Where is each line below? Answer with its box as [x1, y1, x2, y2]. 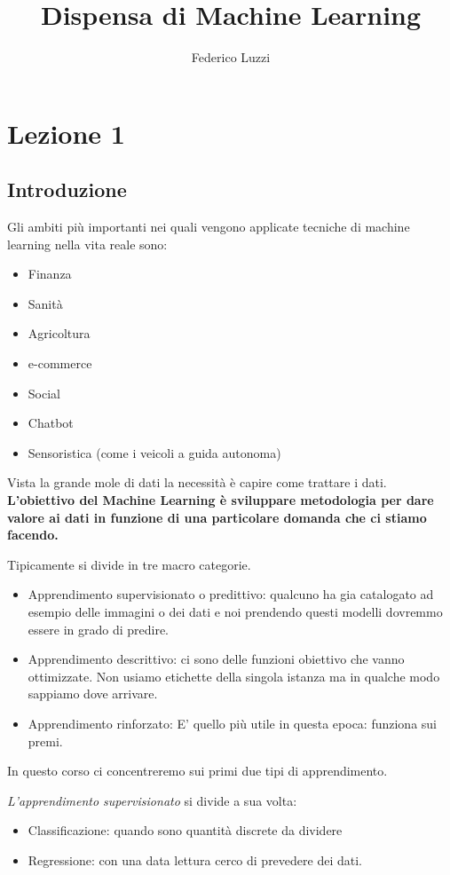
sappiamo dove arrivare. [28, 684, 158, 703]
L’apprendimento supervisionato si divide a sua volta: [7, 791, 297, 809]
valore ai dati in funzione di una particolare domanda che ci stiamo [7, 508, 427, 526]
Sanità [28, 294, 63, 312]
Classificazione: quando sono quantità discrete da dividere [28, 821, 343, 840]
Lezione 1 [7, 114, 125, 151]
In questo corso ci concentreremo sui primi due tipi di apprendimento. [7, 761, 388, 780]
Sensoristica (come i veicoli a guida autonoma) [28, 443, 281, 461]
